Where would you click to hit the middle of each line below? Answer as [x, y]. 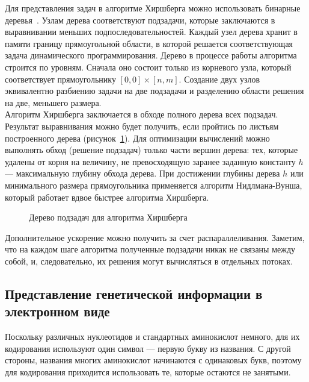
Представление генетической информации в [134, 293]
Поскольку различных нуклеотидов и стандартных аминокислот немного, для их [152, 337]
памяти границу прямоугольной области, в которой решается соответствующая [149, 43]
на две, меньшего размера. [53, 102]
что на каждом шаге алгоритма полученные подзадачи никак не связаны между [150, 249]
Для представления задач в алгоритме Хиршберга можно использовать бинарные [153, 8]
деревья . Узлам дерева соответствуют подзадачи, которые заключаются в [140, 20]
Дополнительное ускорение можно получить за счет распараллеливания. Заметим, [155, 237]
